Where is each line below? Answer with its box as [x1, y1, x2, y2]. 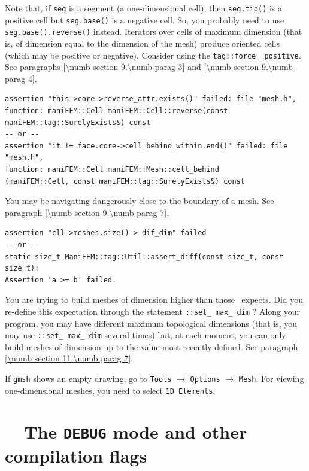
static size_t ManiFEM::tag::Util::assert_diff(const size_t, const [5, 252, 284, 261]
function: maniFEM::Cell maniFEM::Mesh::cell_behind [5, 165, 219, 174]
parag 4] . [5, 72, 37, 84]
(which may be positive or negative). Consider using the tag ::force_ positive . [5, 48, 301, 61]
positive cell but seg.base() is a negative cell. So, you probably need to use [5, 13, 284, 26]
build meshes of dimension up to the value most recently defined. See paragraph [5, 340, 298, 353]
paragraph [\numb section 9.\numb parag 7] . [5, 206, 169, 218]
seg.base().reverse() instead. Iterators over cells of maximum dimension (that [5, 25, 302, 38]
